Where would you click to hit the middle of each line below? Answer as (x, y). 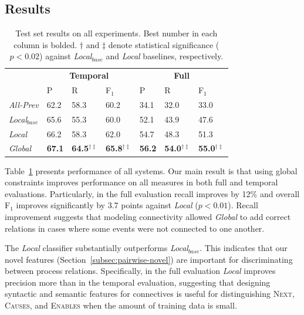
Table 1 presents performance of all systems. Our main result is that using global (151, 170)
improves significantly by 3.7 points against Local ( (107, 205)
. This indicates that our (244, 248)
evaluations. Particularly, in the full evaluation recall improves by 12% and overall (152, 193)
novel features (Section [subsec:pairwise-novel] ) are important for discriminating (149, 259)
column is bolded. (45, 44)
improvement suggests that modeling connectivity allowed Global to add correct (148, 216)
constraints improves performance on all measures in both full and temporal (141, 182)
